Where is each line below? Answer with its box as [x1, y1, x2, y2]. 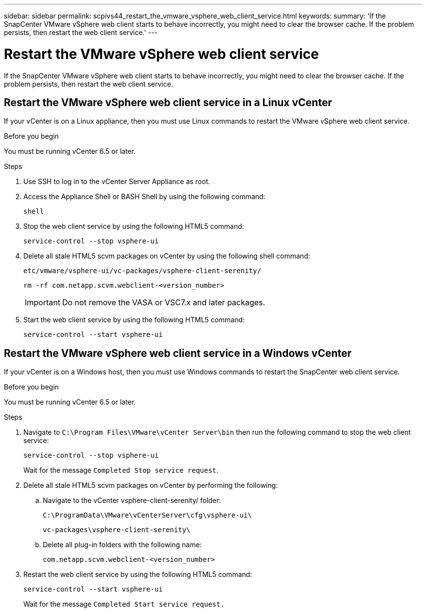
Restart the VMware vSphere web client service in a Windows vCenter [4, 347, 352, 359]
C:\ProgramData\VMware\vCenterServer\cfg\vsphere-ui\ [43, 511, 252, 519]
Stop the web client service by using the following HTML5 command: [23, 222, 244, 231]
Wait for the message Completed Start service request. [23, 600, 225, 609]
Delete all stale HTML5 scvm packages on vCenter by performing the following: [23, 481, 278, 490]
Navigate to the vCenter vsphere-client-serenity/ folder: [43, 496, 221, 505]
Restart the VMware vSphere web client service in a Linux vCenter [4, 96, 332, 109]
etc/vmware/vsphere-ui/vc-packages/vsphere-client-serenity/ [23, 267, 261, 275]
